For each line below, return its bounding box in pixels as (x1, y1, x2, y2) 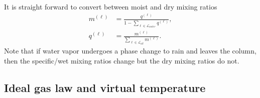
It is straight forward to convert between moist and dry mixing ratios (4, 1, 217, 11)
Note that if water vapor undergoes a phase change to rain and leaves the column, (4, 45, 256, 56)
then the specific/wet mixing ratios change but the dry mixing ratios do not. (4, 55, 239, 65)
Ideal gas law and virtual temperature (4, 79, 206, 95)
